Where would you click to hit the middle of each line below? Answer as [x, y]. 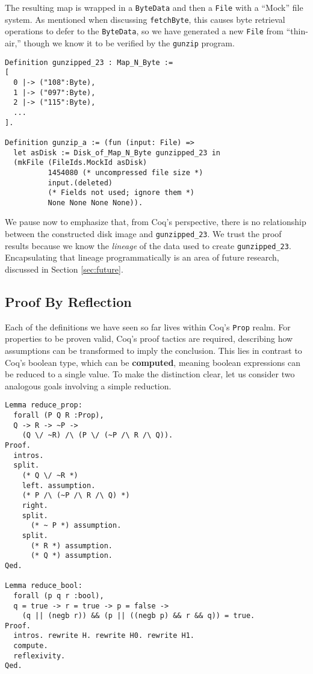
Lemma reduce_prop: [44, 405]
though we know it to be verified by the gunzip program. [129, 42]
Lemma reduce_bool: [44, 586]
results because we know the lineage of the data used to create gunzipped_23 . [148, 245]
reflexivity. [39, 656]
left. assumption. [59, 485]
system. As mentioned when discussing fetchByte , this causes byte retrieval [145, 19]
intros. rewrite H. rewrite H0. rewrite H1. [104, 636]
